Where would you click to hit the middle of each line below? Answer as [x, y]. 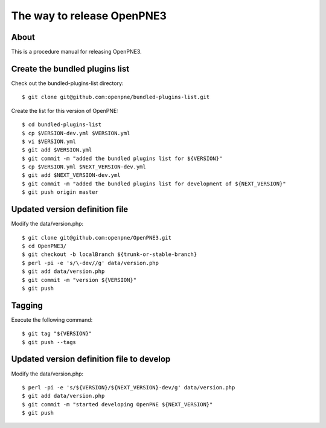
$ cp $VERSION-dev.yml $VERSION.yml [76, 133]
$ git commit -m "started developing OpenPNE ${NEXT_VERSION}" [117, 404]
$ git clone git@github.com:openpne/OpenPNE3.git [97, 238]
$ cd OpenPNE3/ [44, 246]
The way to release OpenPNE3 [89, 16]
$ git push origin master [60, 192]
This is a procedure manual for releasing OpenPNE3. [76, 52]
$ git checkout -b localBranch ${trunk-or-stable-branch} [110, 254]
